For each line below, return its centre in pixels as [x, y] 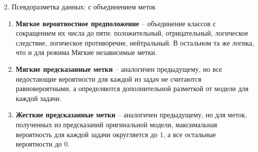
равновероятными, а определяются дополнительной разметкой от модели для [132, 88]
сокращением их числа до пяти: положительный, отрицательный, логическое [132, 33]
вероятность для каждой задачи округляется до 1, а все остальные [116, 134]
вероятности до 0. [43, 144]
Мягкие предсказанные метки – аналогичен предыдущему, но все [119, 69]
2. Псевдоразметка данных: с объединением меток [80, 6]
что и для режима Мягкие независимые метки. [86, 52]
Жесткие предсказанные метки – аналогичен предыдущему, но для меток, [131, 115]
